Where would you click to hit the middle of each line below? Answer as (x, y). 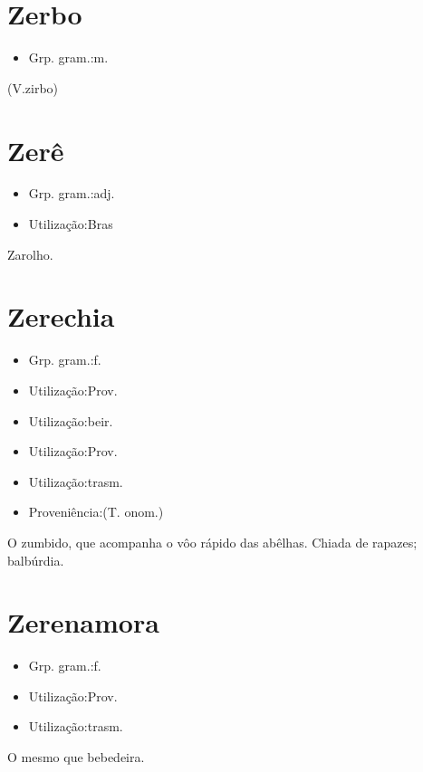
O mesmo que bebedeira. (76, 757)
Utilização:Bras (71, 224)
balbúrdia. (36, 560)
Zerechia (61, 316)
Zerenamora (83, 622)
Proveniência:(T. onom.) (96, 512)
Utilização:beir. (71, 420)
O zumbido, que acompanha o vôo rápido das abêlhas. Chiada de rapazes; (212, 542)
